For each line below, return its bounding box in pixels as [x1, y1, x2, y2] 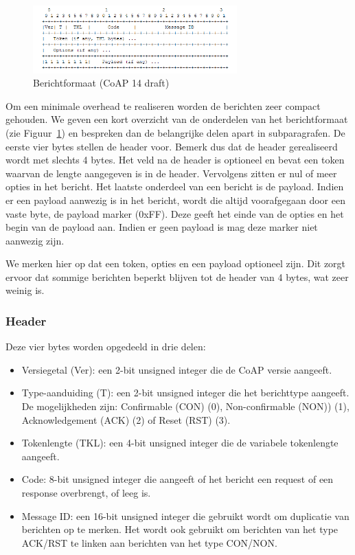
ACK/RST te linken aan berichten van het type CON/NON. [21, 535, 277, 550]
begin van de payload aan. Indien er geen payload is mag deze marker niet [5, 220, 318, 234]
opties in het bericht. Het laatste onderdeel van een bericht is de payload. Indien [5, 179, 344, 194]
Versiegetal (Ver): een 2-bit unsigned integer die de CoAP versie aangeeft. [21, 362, 332, 376]
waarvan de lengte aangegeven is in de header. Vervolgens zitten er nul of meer [5, 166, 337, 180]
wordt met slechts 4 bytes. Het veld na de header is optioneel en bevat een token [5, 152, 345, 167]
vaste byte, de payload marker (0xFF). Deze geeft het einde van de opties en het [5, 206, 344, 220]
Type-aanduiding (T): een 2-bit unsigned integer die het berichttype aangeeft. [21, 385, 350, 400]
